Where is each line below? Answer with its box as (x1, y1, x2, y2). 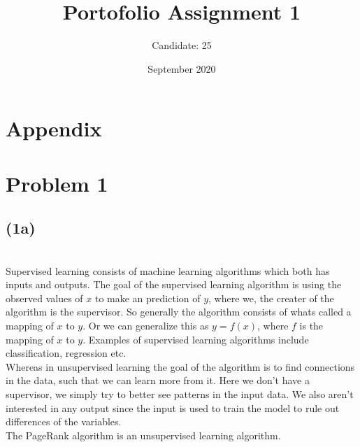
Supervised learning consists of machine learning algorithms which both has (6, 263, 330, 278)
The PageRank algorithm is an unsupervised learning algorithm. (6, 427, 281, 442)
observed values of (6, 290, 83, 305)
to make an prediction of (94, 290, 201, 305)
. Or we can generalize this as (82, 318, 209, 333)
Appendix (6, 114, 102, 143)
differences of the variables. (6, 414, 122, 429)
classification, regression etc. (6, 346, 127, 360)
